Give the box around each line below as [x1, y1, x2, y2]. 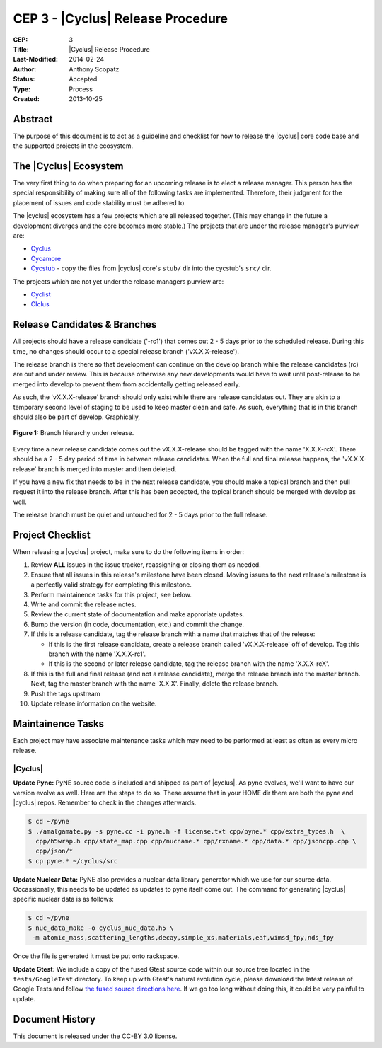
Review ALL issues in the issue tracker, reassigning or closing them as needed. [30, 560, 261, 569]
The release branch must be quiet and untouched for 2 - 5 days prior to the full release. [13, 510, 268, 519]
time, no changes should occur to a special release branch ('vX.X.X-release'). [13, 347, 240, 355]
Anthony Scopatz [69, 64, 120, 74]
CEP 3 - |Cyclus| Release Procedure [13, 11, 228, 26]
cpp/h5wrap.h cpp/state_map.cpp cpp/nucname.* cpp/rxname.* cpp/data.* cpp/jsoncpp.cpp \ [35, 837, 357, 845]
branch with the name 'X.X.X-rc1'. [48, 650, 146, 658]
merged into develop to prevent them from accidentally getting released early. [13, 379, 241, 388]
